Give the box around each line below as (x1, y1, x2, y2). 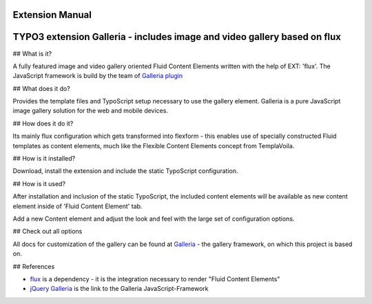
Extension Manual (12, 9, 92, 21)
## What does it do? (12, 84, 70, 92)
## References (12, 262, 55, 270)
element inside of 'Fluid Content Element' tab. (12, 202, 143, 210)
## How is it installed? (12, 154, 76, 163)
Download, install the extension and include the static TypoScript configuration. (12, 167, 238, 175)
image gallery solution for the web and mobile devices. (12, 107, 169, 115)
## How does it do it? (12, 119, 74, 128)
